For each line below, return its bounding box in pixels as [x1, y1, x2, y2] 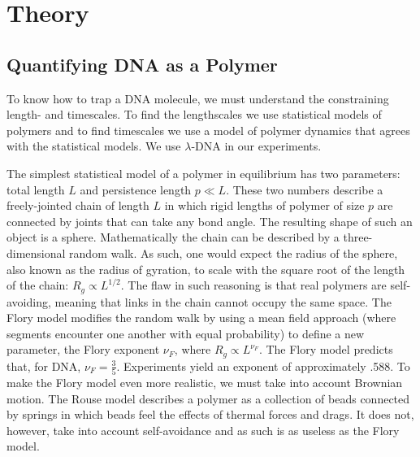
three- [343, 228, 373, 246]
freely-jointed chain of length [6, 197, 149, 214]
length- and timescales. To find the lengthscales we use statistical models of [6, 106, 382, 123]
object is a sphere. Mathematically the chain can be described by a [6, 228, 340, 246]
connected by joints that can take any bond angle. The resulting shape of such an [6, 212, 413, 229]
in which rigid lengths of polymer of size [164, 197, 365, 214]
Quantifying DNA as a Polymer [6, 51, 278, 76]
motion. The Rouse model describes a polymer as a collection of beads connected [6, 390, 410, 407]
